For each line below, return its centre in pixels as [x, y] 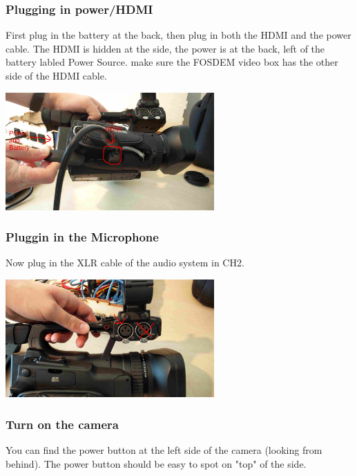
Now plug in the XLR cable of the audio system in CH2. [125, 263]
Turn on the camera [62, 424]
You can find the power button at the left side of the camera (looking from [164, 449]
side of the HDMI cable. [56, 75]
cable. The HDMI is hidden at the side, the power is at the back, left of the [165, 48]
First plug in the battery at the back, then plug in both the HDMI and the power [178, 35]
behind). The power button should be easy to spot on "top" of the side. [156, 463]
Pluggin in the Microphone [82, 237]
